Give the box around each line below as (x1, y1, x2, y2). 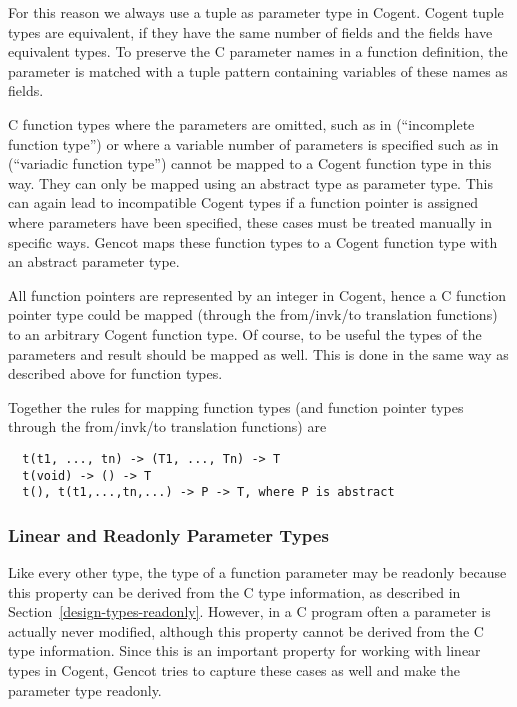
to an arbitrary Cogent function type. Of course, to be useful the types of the (8, 323, 482, 344)
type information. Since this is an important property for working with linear (8, 640, 481, 661)
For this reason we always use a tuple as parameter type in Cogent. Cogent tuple (8, 2, 504, 22)
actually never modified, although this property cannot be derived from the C (8, 620, 484, 641)
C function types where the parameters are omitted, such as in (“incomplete (8, 113, 475, 134)
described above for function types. (8, 363, 223, 384)
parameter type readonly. (8, 679, 162, 700)
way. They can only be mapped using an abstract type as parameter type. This (8, 172, 493, 193)
